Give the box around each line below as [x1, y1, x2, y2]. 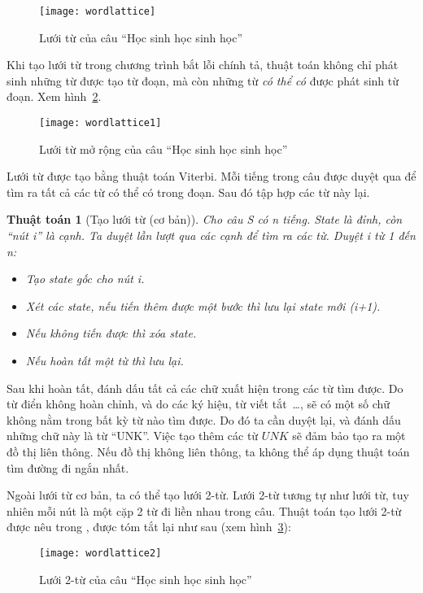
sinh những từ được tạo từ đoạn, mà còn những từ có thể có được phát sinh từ [7, 72, 399, 89]
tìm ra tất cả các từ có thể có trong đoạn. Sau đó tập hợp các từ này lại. [7, 183, 370, 200]
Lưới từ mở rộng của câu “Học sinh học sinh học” [39, 140, 288, 157]
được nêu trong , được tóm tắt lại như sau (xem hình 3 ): [7, 518, 291, 535]
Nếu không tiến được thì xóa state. [25, 325, 197, 342]
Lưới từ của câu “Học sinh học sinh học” [39, 28, 243, 46]
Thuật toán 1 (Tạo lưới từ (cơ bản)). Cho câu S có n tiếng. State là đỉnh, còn [7, 211, 403, 228]
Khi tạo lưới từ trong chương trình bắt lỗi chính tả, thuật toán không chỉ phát [7, 56, 399, 73]
